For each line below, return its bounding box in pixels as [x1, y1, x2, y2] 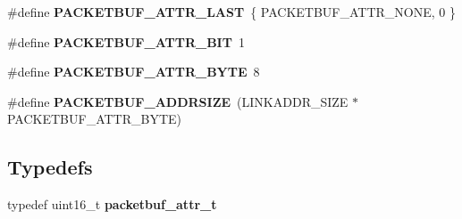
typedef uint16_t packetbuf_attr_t [7, 195, 217, 214]
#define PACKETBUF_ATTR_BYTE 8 [7, 62, 260, 81]
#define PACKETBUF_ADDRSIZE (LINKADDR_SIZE [7, 92, 349, 110]
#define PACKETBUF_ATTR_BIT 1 [7, 32, 245, 51]
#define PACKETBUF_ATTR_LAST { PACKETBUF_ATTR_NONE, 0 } [7, 3, 456, 20]
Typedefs [7, 153, 93, 181]
